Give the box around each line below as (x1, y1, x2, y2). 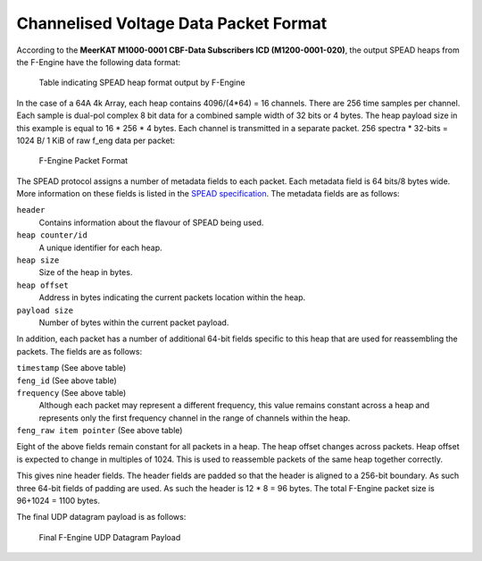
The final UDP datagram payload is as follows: (16, 512, 187, 523)
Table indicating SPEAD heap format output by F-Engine (38, 77, 245, 88)
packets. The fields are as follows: (16, 346, 143, 356)
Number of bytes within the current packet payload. (38, 317, 229, 328)
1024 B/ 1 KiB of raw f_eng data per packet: (16, 135, 176, 146)
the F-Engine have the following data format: (16, 56, 181, 67)
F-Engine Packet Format (38, 155, 129, 166)
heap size (16, 255, 60, 265)
